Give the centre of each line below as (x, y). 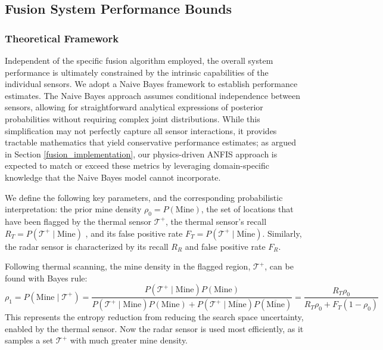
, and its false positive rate (134, 233)
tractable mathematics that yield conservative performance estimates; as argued (150, 142)
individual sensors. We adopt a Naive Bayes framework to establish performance (151, 84)
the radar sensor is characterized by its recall (87, 246)
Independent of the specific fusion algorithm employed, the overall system (139, 60)
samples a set (29, 340)
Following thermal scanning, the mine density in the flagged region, (128, 266)
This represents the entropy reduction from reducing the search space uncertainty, (154, 317)
